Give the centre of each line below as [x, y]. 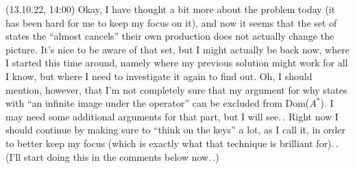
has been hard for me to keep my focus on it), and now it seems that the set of [171, 22]
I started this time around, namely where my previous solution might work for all [177, 63]
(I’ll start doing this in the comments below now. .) [112, 156]
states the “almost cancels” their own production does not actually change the [170, 36]
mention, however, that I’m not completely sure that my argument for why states [176, 89]
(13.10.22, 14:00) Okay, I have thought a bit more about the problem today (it [171, 9]
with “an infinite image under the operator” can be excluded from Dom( [158, 103]
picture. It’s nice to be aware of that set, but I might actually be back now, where [177, 49]
